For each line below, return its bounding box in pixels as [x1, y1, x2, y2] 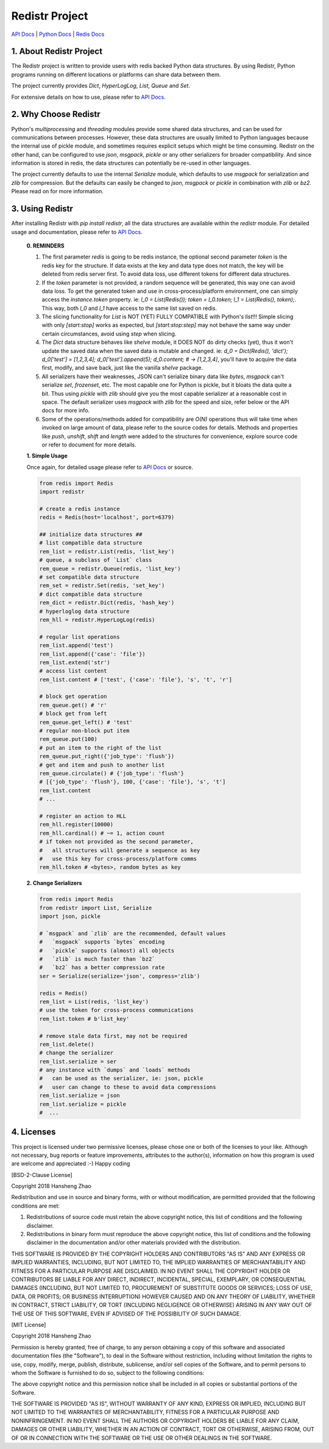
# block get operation [39, 693, 107, 700]
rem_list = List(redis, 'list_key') [39, 998, 149, 1005]
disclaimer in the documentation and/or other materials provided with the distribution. [26, 1239, 241, 1247]
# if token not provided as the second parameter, [39, 839, 194, 845]
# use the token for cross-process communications [39, 1007, 194, 1014]
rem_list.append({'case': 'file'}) [39, 650, 146, 657]
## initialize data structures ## [39, 531, 143, 538]
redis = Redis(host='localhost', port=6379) [39, 514, 175, 521]
